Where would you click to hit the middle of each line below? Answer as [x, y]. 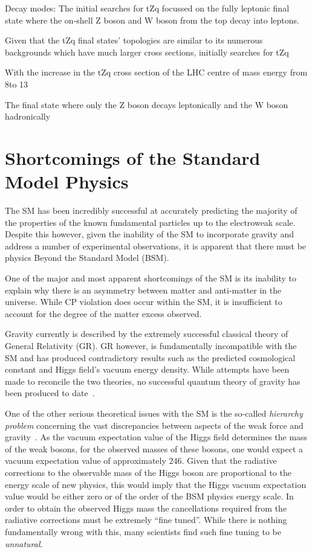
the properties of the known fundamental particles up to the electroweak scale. [150, 222]
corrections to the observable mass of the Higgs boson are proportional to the [148, 472]
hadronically [28, 116]
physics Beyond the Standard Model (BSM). [87, 258]
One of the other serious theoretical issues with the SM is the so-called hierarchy [154, 413]
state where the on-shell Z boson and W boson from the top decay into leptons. [152, 20]
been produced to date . [50, 393]
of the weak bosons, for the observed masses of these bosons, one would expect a [154, 448]
